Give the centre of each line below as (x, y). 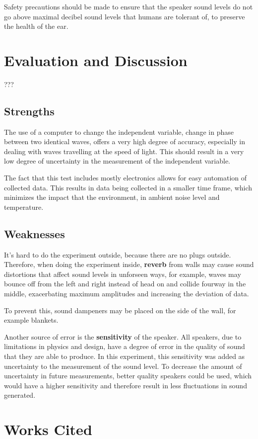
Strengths (29, 111)
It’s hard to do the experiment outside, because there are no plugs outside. (118, 254)
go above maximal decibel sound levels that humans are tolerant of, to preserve (125, 16)
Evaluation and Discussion (96, 60)
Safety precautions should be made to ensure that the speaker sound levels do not (129, 6)
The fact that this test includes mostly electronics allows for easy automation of (126, 178)
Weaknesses (34, 233)
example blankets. (31, 320)
